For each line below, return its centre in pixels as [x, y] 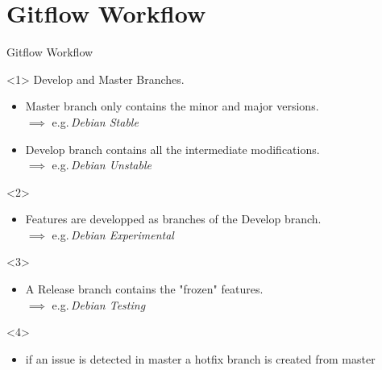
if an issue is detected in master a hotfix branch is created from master [200, 358]
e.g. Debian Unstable [102, 165]
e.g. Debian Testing [99, 304]
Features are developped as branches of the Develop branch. [173, 219]
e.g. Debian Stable [95, 121]
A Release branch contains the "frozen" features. [144, 289]
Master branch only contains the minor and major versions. [172, 106]
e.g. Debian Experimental [113, 234]
